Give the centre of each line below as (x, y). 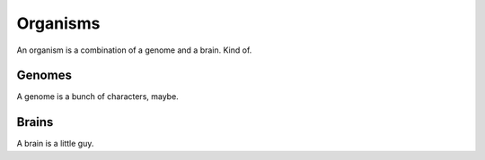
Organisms (58, 23)
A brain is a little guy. (55, 144)
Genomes (44, 76)
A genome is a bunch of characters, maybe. (97, 97)
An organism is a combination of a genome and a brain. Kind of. (134, 50)
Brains (35, 122)
